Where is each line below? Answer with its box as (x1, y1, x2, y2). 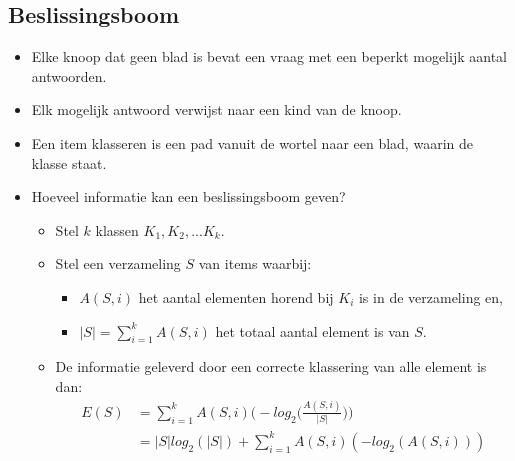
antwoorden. (31, 65, 107, 86)
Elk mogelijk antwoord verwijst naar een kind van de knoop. (31, 99, 402, 120)
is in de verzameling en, (358, 286, 503, 307)
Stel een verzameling (55, 253, 181, 274)
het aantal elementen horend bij (138, 286, 334, 307)
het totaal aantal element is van (215, 320, 410, 341)
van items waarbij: (198, 253, 312, 274)
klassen (95, 219, 139, 240)
